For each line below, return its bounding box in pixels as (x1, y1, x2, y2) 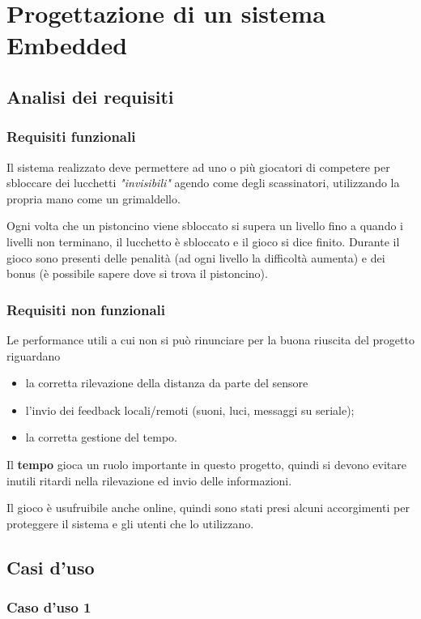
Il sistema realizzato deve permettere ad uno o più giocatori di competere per (6, 158, 390, 175)
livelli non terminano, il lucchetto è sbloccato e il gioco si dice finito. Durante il (6, 233, 400, 250)
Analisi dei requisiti (6, 83, 174, 109)
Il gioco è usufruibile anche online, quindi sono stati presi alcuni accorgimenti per (6, 499, 410, 516)
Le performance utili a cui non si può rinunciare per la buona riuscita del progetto (6, 331, 415, 348)
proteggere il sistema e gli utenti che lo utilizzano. (6, 514, 254, 531)
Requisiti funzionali (6, 126, 136, 147)
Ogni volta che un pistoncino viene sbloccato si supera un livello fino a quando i (6, 217, 403, 234)
